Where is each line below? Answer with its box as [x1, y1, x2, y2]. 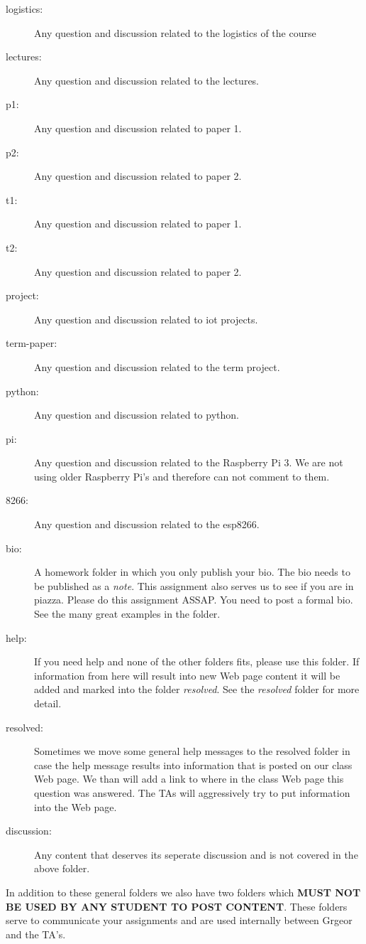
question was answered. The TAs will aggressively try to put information [34, 785, 350, 800]
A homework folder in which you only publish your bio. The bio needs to [34, 564, 350, 579]
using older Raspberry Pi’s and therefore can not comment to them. [34, 468, 330, 483]
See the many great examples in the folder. [34, 606, 221, 621]
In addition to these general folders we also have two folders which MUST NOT [6, 884, 361, 899]
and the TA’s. [6, 926, 66, 941]
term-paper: [6, 336, 57, 350]
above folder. [34, 861, 90, 876]
